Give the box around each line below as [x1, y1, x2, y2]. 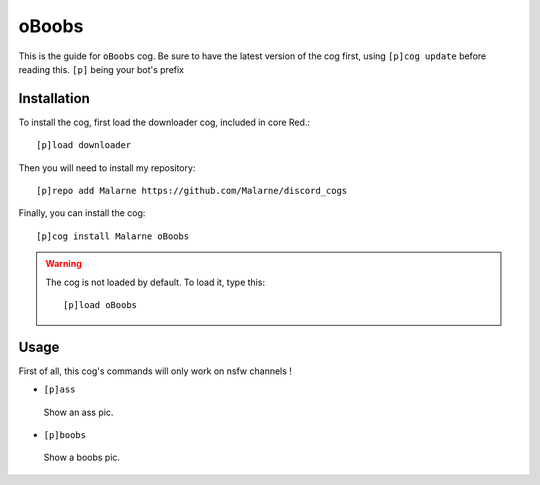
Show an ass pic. [43, 406, 114, 418]
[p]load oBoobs [63, 299, 138, 310]
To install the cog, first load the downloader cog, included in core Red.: [18, 116, 310, 128]
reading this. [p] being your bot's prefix [18, 63, 185, 75]
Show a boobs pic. [43, 451, 120, 464]
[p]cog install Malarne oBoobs [36, 230, 190, 242]
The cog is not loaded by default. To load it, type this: [45, 276, 265, 288]
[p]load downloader [36, 140, 132, 151]
